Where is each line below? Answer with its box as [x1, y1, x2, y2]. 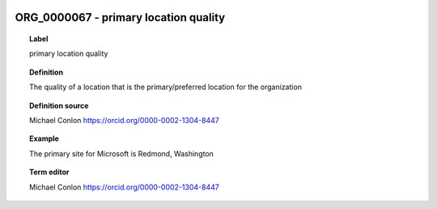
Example [29, 134, 60, 143]
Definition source [29, 100, 89, 110]
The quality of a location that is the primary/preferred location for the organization [29, 82, 303, 92]
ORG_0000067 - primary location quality [15, 11, 226, 24]
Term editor [29, 167, 70, 177]
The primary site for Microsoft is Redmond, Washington [29, 148, 214, 158]
